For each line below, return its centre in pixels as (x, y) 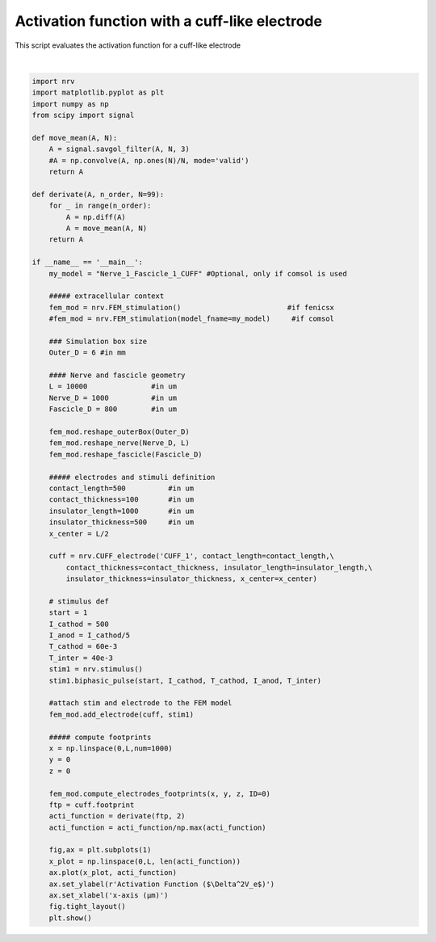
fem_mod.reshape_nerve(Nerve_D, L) (119, 443)
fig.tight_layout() (88, 906)
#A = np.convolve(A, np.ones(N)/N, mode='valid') (149, 160)
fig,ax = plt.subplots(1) (100, 850)
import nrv (53, 81)
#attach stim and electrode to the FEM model (140, 703)
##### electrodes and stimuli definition (132, 477)
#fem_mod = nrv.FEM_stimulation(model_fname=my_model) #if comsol (192, 319)
